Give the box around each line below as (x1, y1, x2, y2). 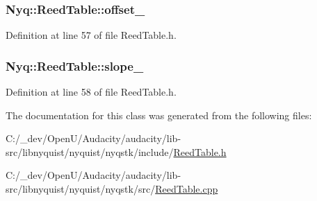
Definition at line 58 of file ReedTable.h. (6, 85, 177, 99)
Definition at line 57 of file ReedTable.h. (6, 28, 177, 42)
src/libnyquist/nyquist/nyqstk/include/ (6, 144, 174, 159)
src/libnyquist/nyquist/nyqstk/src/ (6, 182, 156, 195)
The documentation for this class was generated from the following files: (6, 107, 312, 122)
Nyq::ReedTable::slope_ (6, 57, 144, 74)
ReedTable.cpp (155, 182, 218, 195)
